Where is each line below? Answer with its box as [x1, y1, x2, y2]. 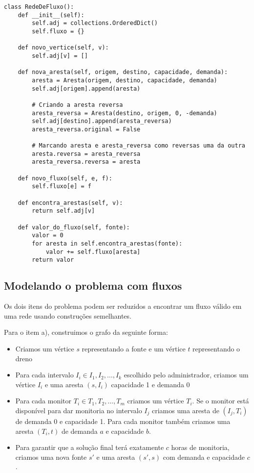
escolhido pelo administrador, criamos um [124, 370, 249, 380]
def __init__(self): [18, 11, 85, 19]
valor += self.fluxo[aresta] [45, 248, 141, 255]
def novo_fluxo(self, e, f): [18, 174, 112, 182]
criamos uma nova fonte [15, 451, 87, 462]
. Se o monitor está [192, 396, 249, 406]
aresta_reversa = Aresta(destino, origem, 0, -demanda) [32, 109, 217, 117]
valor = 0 [32, 232, 63, 239]
